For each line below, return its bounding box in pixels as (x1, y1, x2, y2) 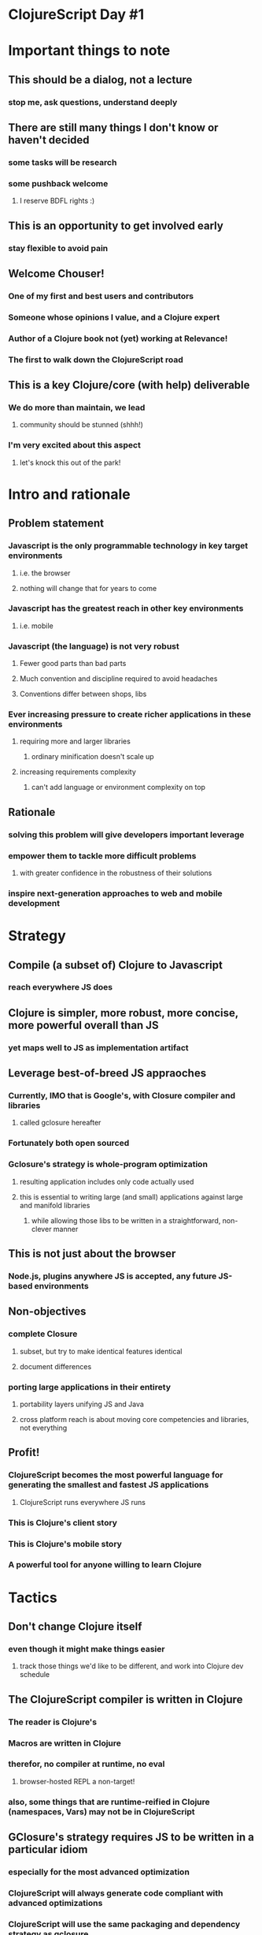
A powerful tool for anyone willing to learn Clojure (8, 1559, 202, 1570)
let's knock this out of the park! (19, 458, 121, 467)
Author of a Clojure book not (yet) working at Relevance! (8, 333, 228, 344)
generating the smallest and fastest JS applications (8, 1480, 209, 1491)
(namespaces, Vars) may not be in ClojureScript (8, 1806, 195, 1817)
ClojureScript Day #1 (8, 6, 145, 24)
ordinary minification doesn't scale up (31, 752, 155, 762)
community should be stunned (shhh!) (19, 420, 144, 429)
